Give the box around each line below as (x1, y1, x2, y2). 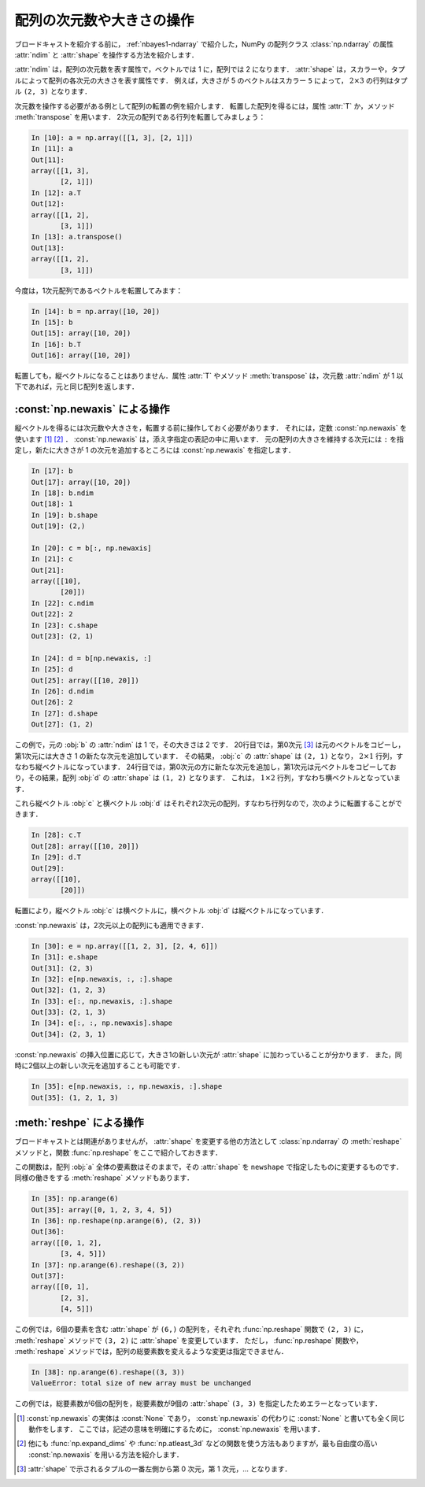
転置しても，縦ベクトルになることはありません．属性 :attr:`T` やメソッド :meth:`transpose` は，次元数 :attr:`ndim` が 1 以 (14, 371, 404, 381)
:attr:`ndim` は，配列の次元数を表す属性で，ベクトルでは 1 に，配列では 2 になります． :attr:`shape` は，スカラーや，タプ (14, 65, 405, 74)
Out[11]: (31, 155, 65, 165)
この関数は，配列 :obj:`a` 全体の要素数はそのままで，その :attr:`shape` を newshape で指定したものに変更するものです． (14, 1162, 403, 1171)
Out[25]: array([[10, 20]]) (31, 675, 139, 685)
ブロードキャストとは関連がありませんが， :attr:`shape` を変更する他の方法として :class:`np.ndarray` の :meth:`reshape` (14, 1137, 402, 1146)
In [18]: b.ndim (31, 488, 94, 498)
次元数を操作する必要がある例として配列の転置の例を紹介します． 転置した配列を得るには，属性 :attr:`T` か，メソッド (14, 101, 395, 110)
